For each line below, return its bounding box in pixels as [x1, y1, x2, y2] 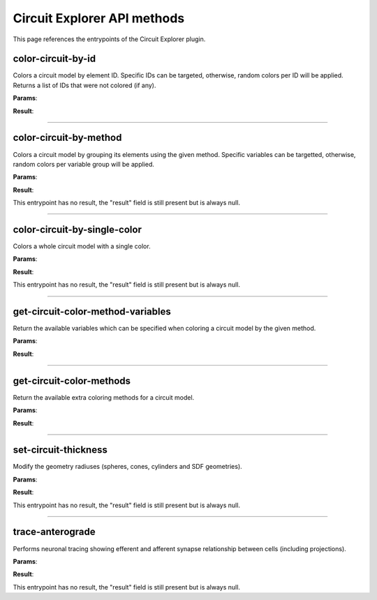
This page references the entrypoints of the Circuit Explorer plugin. [13, 35, 206, 43]
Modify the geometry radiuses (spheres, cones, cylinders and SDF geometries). [13, 463, 242, 471]
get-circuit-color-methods [13, 375, 131, 387]
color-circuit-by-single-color [13, 223, 142, 235]
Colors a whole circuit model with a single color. [13, 242, 151, 250]
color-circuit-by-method [13, 132, 122, 144]
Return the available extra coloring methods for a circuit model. [13, 393, 195, 401]
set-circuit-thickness [13, 444, 108, 456]
